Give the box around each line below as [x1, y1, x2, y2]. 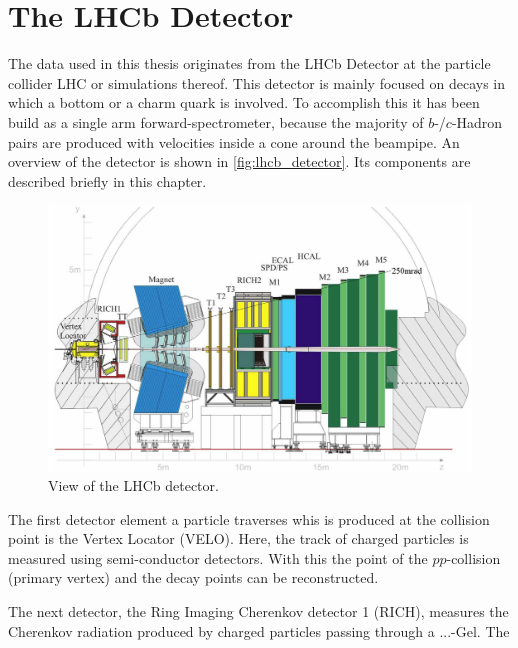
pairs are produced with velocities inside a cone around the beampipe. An [8, 131, 460, 152]
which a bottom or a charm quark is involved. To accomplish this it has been [8, 92, 480, 113]
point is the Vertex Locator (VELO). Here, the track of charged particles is [8, 528, 469, 549]
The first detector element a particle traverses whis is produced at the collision [8, 508, 490, 529]
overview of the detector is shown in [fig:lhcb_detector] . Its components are [8, 151, 471, 172]
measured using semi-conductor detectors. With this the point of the [8, 547, 428, 568]
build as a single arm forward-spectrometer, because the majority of [8, 111, 424, 132]
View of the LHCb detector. [48, 475, 219, 496]
